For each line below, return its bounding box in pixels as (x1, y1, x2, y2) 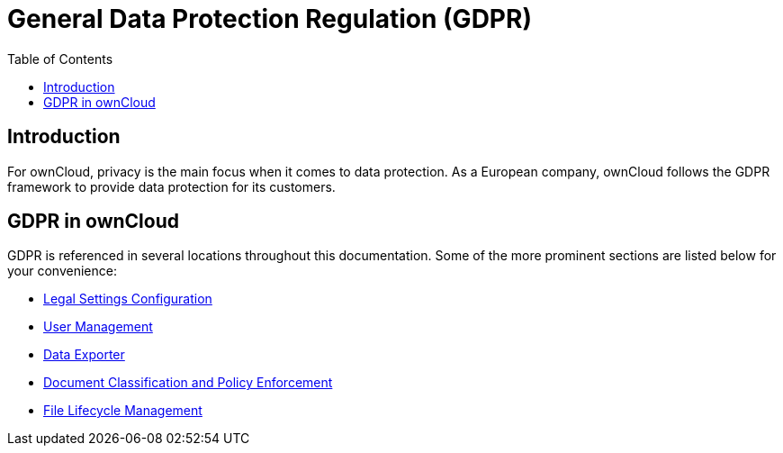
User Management (43, 319, 153, 335)
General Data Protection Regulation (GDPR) (7, 4, 532, 34)
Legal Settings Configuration (43, 291, 212, 307)
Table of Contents (7, 50, 113, 67)
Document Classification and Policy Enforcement (43, 375, 333, 391)
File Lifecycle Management (43, 403, 202, 419)
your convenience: (7, 263, 117, 279)
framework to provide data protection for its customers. (7, 178, 336, 195)
